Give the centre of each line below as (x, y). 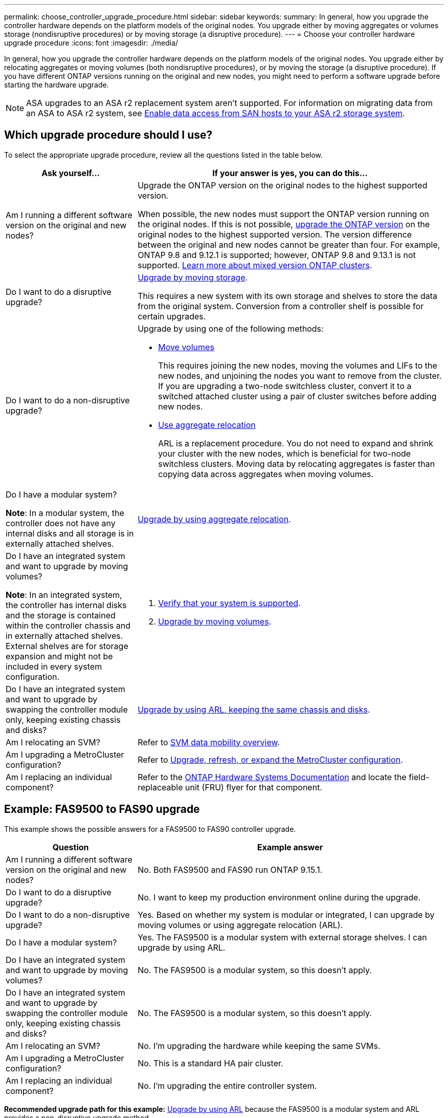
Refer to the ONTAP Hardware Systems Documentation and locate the (272, 777)
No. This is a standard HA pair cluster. (210, 1063)
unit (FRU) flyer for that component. (254, 787)
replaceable (160, 787)
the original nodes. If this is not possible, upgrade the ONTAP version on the (284, 224)
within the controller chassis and (68, 625)
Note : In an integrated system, (64, 595)
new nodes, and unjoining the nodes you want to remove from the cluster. (300, 375)
